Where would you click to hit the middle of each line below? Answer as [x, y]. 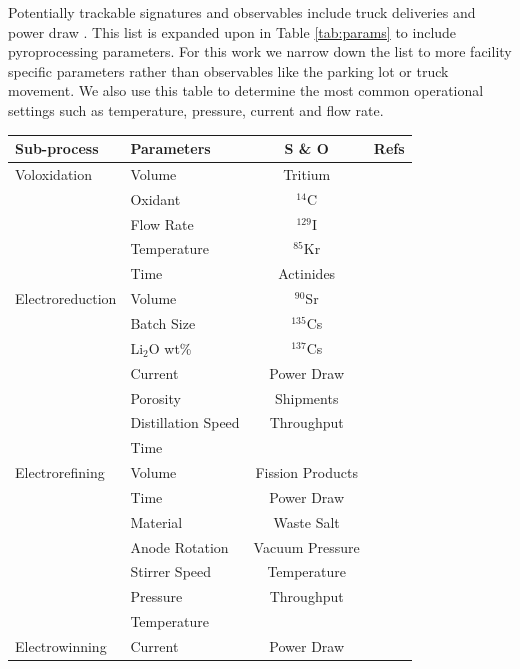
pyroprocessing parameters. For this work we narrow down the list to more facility [260, 51]
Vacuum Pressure [306, 546]
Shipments [306, 397]
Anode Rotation [179, 546]
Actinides [307, 273]
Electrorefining [60, 472]
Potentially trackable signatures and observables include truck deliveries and [242, 12]
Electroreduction [66, 298]
